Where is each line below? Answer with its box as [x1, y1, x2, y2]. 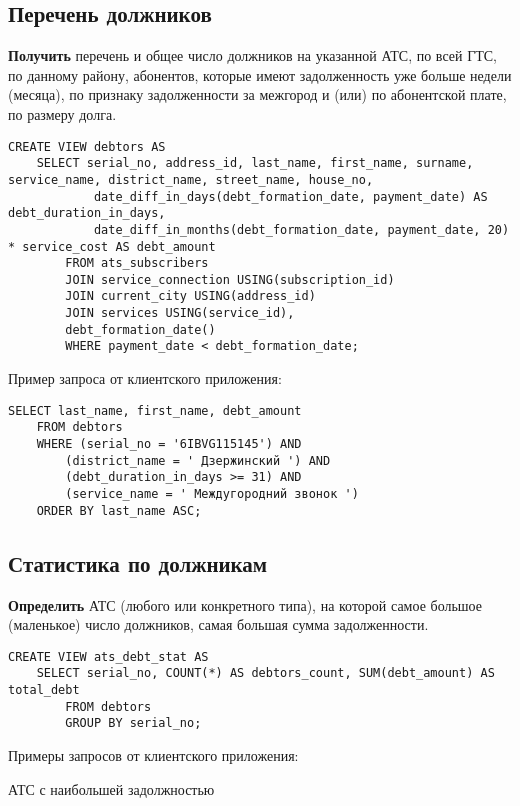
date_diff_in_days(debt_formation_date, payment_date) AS [93, 189, 488, 204]
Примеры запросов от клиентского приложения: [8, 744, 299, 765]
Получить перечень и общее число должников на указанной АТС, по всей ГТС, [8, 45, 498, 66]
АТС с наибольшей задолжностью [8, 778, 215, 799]
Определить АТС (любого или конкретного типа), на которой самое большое [8, 594, 482, 615]
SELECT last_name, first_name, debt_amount [8, 403, 302, 418]
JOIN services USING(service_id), [65, 306, 295, 321]
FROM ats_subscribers [65, 256, 209, 271]
